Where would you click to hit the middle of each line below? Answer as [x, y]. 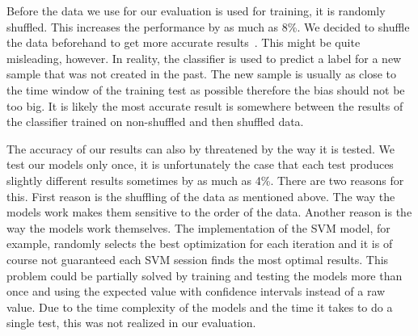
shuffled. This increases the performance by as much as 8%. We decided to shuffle [208, 26]
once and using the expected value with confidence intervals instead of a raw [196, 291]
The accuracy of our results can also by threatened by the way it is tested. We [201, 148]
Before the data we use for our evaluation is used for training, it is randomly [196, 10]
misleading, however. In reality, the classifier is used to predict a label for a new [204, 58]
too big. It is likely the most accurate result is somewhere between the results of [205, 105]
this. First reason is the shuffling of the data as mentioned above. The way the [201, 196]
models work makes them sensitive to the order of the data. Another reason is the [209, 212]
